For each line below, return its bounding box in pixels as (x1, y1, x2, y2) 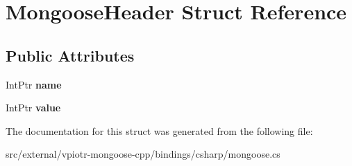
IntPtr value (6, 100, 61, 115)
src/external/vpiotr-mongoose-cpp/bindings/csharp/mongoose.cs (6, 147, 280, 161)
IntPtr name (6, 77, 62, 91)
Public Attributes (6, 44, 135, 66)
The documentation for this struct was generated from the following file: (6, 123, 313, 138)
